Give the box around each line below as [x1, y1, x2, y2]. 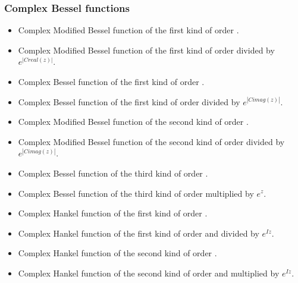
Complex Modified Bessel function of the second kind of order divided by [18, 135, 285, 147]
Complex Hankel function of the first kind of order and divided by [18, 227, 259, 239]
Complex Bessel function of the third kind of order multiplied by [18, 187, 254, 199]
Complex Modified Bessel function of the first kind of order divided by [18, 43, 275, 56]
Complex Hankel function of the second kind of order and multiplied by [18, 266, 280, 279]
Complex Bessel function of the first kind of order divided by [18, 95, 240, 108]
